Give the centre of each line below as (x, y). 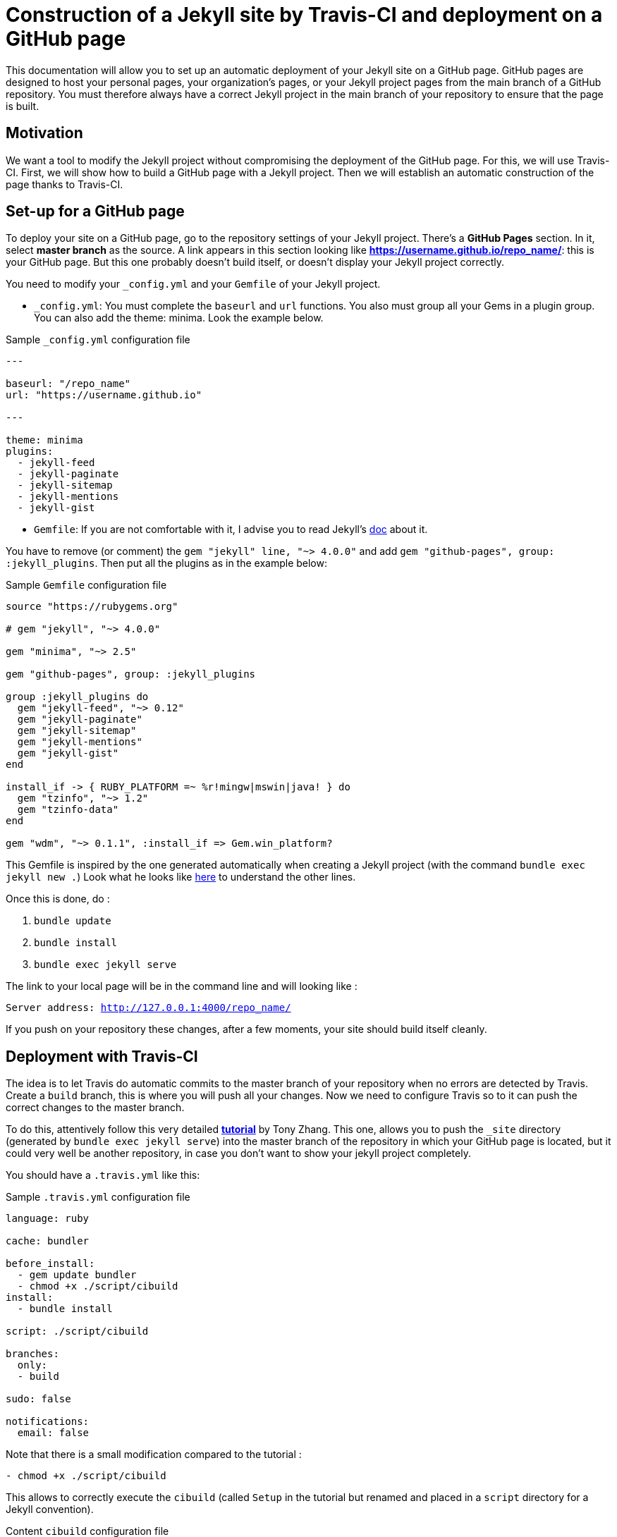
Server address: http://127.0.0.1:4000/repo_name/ (148, 1008)
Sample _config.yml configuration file (98, 340)
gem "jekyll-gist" (68, 753)
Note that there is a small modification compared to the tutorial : (154, 1455)
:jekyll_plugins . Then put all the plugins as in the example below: (166, 563)
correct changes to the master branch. (95, 1108)
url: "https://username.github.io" (104, 395)
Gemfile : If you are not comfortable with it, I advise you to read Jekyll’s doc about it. (231, 529)
